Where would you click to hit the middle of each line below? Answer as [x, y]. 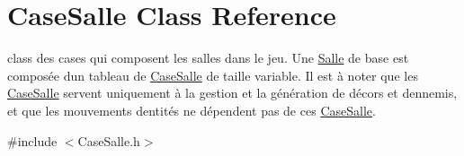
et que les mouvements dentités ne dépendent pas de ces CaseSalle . [192, 110]
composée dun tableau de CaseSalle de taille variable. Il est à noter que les [213, 75]
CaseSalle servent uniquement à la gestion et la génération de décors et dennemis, [232, 93]
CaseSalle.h [109, 140]
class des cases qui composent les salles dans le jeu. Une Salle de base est [208, 58]
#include [32, 140]
